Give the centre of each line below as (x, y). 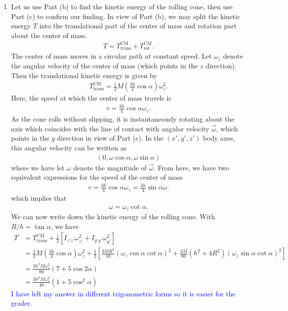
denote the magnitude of (110, 167)
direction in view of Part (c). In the (110, 138)
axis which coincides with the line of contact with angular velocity (110, 128)
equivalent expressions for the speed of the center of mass (97, 177)
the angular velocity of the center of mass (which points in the (104, 65)
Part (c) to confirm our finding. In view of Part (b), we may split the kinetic (126, 16)
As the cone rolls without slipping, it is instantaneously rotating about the (123, 119)
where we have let (38, 167)
